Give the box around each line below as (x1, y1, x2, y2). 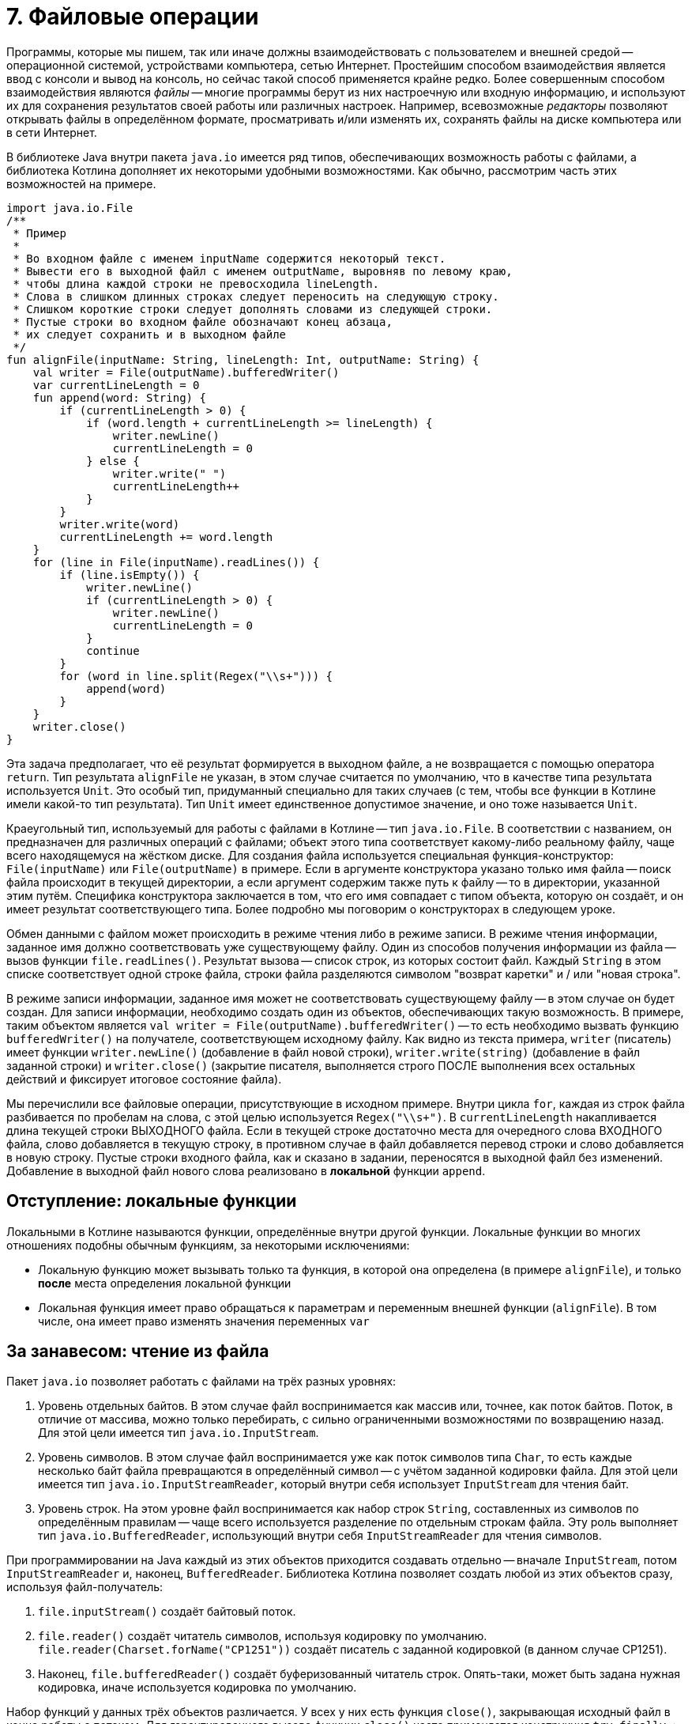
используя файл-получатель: (6, 1580, 164, 1594)
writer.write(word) (59, 517, 180, 531)
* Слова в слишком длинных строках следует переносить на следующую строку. (13, 289, 499, 303)
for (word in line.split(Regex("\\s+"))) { (59, 669, 333, 682)
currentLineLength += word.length (59, 530, 273, 543)
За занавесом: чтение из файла (6, 1341, 269, 1362)
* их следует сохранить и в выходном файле (13, 327, 287, 341)
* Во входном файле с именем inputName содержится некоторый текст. (13, 251, 446, 265)
